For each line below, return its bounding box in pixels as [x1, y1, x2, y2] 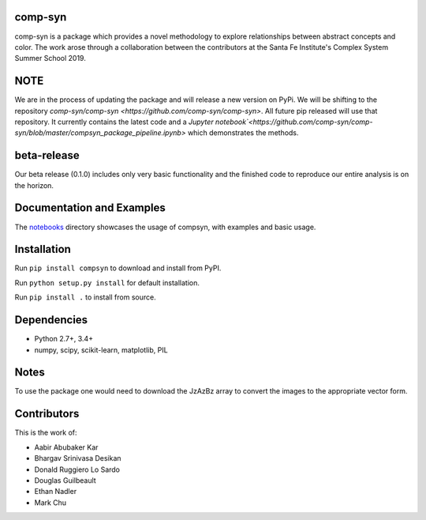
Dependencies [14, 313, 88, 327]
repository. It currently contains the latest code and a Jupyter [14, 117, 214, 126]
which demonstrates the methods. [187, 128, 299, 138]
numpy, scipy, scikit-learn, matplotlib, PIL [34, 345, 169, 355]
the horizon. [14, 180, 54, 190]
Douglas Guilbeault [34, 475, 96, 485]
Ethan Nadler [34, 487, 77, 496]
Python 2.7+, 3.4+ [34, 334, 94, 344]
